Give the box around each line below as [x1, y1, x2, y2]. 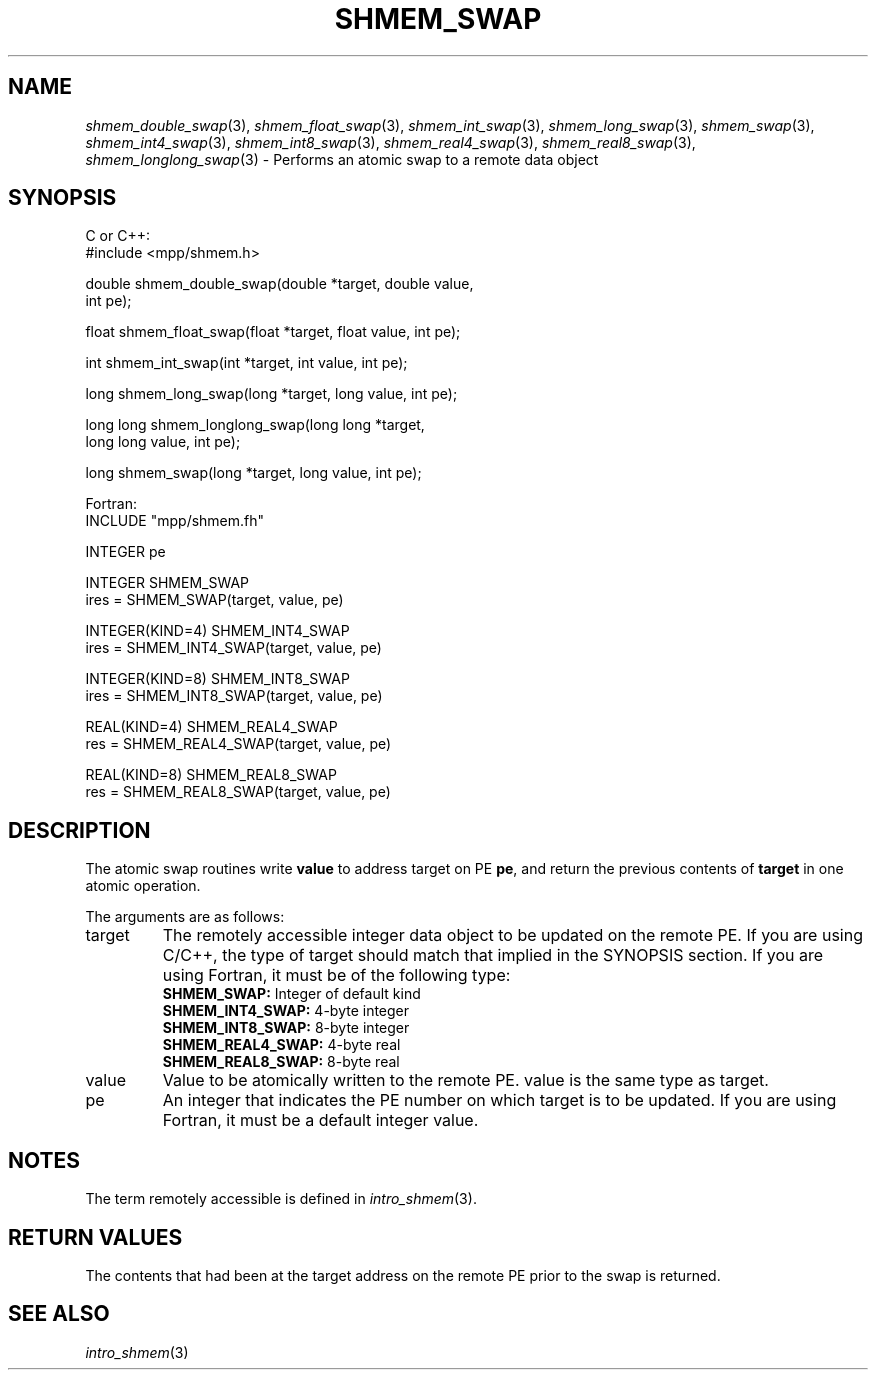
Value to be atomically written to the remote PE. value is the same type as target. [162, 1070, 769, 1091]
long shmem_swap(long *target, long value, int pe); [85, 464, 422, 482]
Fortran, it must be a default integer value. [162, 1110, 479, 1131]
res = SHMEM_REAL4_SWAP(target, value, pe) [85, 735, 392, 753]
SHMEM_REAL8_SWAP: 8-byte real [162, 1053, 400, 1071]
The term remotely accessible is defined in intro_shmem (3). [85, 1190, 477, 1208]
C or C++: [85, 227, 150, 245]
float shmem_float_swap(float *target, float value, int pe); [85, 323, 461, 341]
